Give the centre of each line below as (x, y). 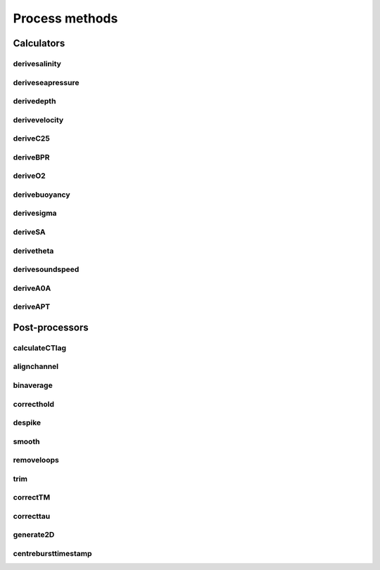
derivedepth (34, 101)
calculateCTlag (40, 348)
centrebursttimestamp (52, 554)
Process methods (65, 18)
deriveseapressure (46, 82)
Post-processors (51, 327)
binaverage (33, 385)
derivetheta (33, 251)
